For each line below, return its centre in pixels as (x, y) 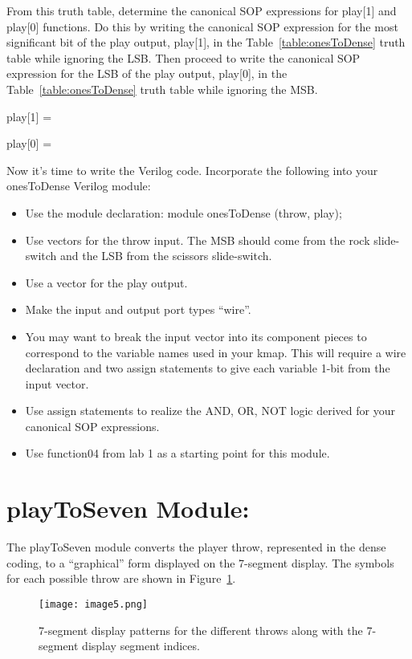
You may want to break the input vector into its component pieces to (196, 336)
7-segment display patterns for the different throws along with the (201, 630)
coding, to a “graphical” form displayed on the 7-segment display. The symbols (200, 562)
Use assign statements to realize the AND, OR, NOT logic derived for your (210, 411)
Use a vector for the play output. (106, 282)
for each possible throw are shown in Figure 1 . (121, 578)
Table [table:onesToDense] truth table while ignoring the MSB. (162, 89)
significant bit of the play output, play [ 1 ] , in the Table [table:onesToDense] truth (206, 42)
